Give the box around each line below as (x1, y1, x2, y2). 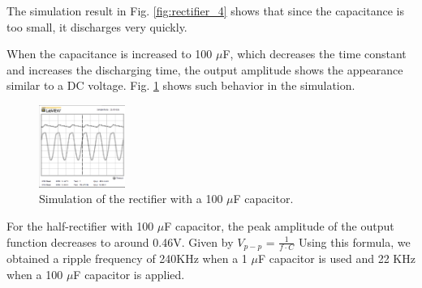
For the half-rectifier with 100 (6, 217, 154, 234)
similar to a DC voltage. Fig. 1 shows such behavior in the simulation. (6, 77, 355, 94)
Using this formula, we (298, 233, 411, 250)
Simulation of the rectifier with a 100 (39, 190, 223, 207)
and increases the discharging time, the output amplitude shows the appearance (6, 61, 403, 78)
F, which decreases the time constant (222, 45, 407, 62)
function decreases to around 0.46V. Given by (6, 233, 234, 250)
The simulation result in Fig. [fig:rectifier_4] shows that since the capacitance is (6, 2, 404, 19)
